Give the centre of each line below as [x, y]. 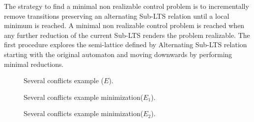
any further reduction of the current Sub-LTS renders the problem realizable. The [127, 35]
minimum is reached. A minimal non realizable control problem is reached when [124, 25]
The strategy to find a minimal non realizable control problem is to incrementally [127, 6]
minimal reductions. [34, 64]
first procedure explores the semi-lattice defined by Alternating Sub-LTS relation [126, 45]
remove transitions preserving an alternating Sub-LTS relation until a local [117, 15]
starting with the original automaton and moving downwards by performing [118, 54]
